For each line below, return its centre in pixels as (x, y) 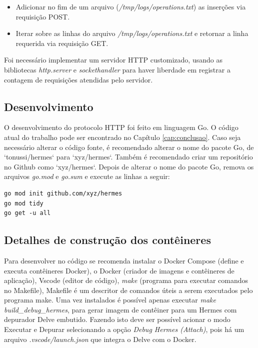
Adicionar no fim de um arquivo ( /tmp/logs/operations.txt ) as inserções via (131, 6)
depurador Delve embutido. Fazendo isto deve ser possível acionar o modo (117, 319)
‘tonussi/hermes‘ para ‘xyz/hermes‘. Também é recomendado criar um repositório (128, 157)
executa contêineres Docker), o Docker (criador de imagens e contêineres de (119, 270)
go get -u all (27, 213)
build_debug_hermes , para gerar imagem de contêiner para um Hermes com (120, 309)
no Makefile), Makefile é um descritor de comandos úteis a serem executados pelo (128, 290)
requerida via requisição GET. (62, 43)
